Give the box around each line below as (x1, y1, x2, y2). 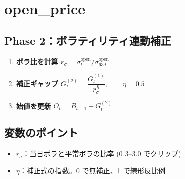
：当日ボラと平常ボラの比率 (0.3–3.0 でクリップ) (22, 148, 181, 159)
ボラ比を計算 (16, 56, 58, 66)
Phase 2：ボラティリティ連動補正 (4, 32, 171, 48)
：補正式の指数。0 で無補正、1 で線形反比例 (19, 165, 166, 175)
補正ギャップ (16, 78, 58, 88)
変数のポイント (4, 125, 78, 140)
